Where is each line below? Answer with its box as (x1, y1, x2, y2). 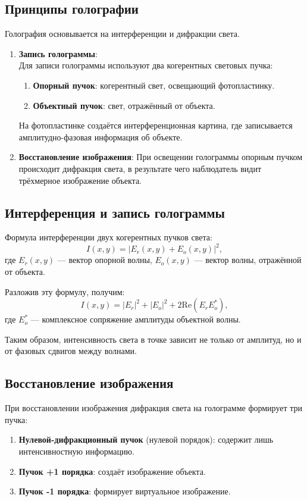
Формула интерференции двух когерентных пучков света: (5, 231, 212, 243)
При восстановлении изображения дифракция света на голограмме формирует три (5, 402, 303, 414)
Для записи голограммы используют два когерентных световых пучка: (18, 59, 273, 71)
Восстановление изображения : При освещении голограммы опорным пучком (18, 151, 303, 163)
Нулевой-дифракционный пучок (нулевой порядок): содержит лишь (18, 433, 274, 446)
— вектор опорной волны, (57, 253, 152, 266)
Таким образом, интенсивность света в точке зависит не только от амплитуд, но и (5, 333, 302, 345)
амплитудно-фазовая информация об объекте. (18, 130, 183, 143)
